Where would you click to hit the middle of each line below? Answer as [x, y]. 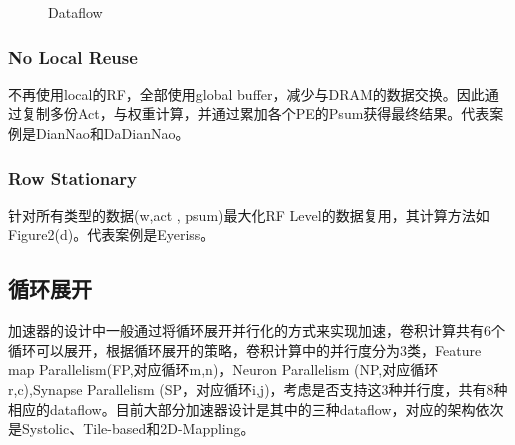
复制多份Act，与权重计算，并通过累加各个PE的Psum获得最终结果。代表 [255, 113]
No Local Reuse [73, 56]
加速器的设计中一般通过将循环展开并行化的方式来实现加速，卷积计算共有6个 [256, 330]
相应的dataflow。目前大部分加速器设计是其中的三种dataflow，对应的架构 [242, 408]
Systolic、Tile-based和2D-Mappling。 [138, 428]
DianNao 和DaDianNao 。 [112, 133]
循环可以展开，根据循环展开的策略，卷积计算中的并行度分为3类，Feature [245, 349]
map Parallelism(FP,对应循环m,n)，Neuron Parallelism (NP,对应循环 [223, 369]
